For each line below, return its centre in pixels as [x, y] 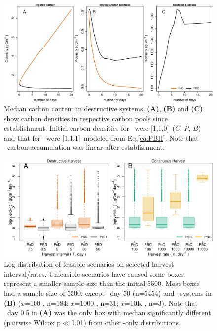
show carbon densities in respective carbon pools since [86, 118]
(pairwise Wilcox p [32, 322]
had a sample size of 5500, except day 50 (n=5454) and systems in [108, 293]
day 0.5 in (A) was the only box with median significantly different [109, 312]
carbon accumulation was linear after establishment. [86, 147]
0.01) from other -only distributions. [126, 322]
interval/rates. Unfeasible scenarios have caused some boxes [94, 273]
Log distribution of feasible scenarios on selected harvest [89, 264]
